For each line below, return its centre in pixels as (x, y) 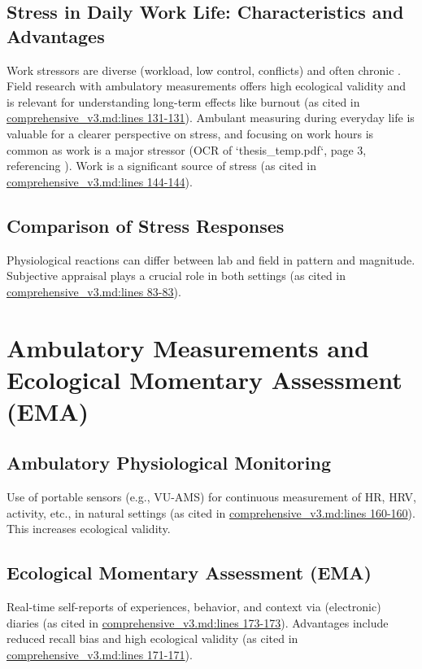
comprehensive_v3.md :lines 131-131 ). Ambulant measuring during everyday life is (211, 118)
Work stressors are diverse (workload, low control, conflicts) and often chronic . (204, 70)
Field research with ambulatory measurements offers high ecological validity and (207, 86)
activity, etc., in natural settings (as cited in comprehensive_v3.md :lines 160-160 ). (211, 512)
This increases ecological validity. (89, 529)
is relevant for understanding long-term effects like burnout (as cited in (183, 101)
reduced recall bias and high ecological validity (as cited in (152, 638)
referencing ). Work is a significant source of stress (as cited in (162, 166)
